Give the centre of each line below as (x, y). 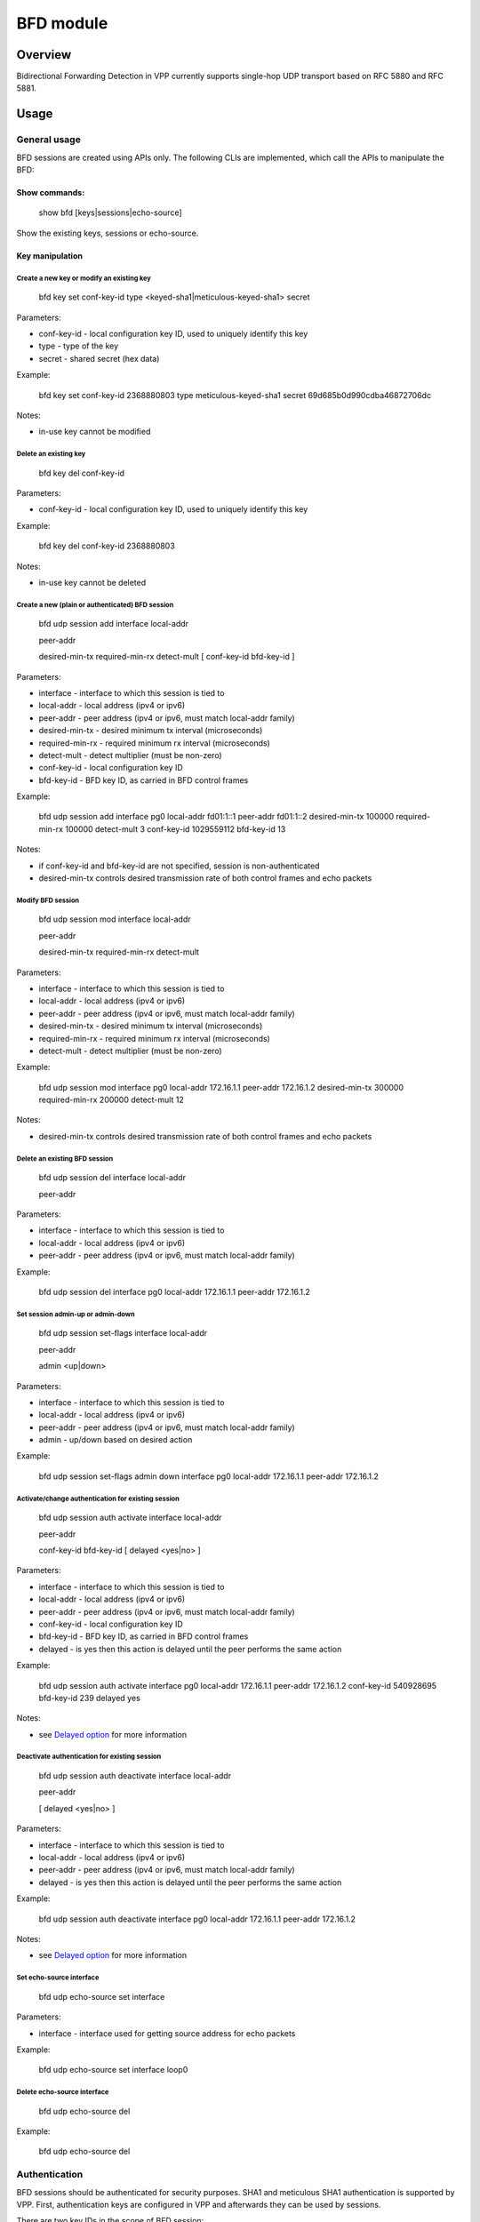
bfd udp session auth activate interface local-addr (130, 1518)
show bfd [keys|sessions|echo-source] (110, 212)
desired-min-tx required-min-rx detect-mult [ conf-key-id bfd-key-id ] (167, 657)
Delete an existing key (51, 454)
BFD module (62, 23)
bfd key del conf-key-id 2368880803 (107, 546)
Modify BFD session (48, 900)
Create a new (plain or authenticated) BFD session (95, 604)
